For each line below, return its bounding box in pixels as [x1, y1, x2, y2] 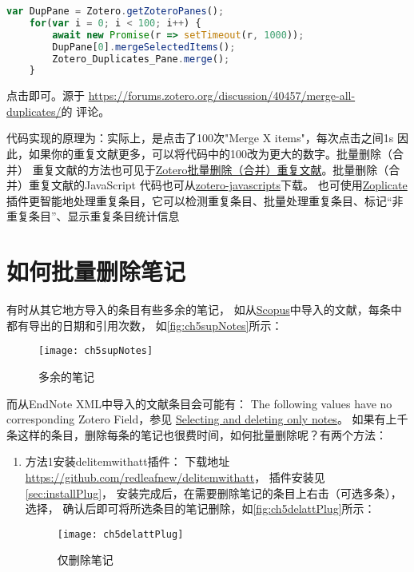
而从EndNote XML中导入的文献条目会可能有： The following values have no [6, 395, 392, 411]
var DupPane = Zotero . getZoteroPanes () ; [6, 6, 225, 17]
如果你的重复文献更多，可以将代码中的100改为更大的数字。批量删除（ [28, 145, 392, 162]
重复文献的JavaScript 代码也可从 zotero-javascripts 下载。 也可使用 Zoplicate [28, 177, 408, 193]
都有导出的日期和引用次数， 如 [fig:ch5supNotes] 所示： [6, 316, 283, 333]
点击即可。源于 [6, 87, 85, 104]
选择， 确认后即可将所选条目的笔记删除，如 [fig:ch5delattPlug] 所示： [25, 500, 376, 517]
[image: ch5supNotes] [38, 345, 153, 357]
